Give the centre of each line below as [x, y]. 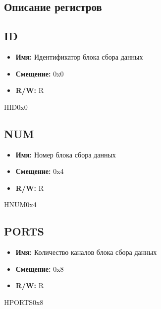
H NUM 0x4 [20, 204]
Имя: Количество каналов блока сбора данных [86, 252]
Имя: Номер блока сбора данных [66, 154]
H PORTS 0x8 [24, 302]
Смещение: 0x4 [40, 171]
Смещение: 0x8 [40, 269]
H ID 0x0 [16, 107]
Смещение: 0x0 [40, 73]
